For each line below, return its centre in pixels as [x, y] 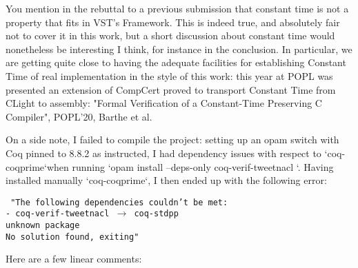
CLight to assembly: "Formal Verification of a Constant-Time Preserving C [164, 103]
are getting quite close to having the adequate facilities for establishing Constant [176, 62]
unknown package [43, 226]
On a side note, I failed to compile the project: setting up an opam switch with [172, 140]
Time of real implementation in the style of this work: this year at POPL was [169, 75]
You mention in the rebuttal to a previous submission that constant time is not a [177, 8]
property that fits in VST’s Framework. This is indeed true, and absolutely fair [173, 22]
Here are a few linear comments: [74, 259]
